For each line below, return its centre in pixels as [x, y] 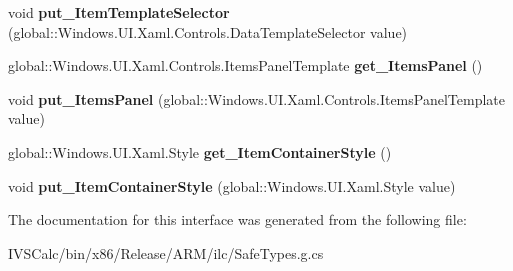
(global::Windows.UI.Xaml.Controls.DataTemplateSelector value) [208, 31]
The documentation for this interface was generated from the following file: [237, 219]
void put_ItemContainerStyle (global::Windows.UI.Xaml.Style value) [232, 185]
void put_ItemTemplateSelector [119, 12]
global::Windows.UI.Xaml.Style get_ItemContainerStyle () [200, 151]
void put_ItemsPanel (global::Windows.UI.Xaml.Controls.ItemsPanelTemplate [256, 98]
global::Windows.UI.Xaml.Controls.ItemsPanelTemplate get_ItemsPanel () [245, 65]
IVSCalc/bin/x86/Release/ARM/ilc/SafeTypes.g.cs [166, 252]
